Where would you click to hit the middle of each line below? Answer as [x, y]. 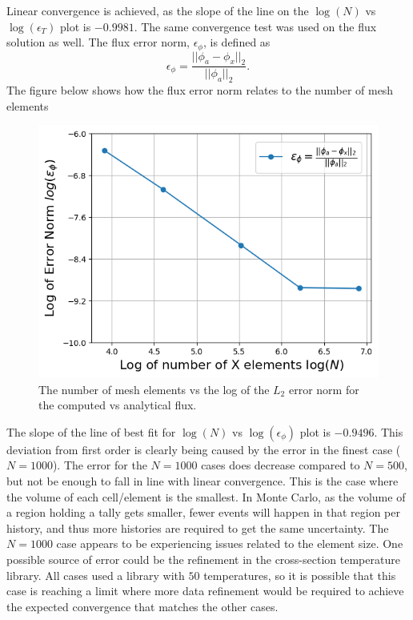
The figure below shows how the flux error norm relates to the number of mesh [200, 90]
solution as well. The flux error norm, [98, 42]
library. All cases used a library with [96, 575]
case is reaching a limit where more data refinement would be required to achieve [205, 591]
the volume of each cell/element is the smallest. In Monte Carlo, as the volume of [206, 496]
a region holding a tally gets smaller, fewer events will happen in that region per [203, 512]
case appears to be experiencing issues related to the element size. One [230, 544]
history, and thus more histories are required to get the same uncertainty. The [198, 527]
